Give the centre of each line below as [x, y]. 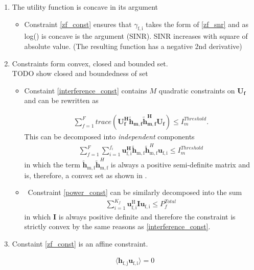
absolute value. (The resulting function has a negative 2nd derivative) [133, 46]
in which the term [52, 165]
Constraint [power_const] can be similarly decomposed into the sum [135, 192]
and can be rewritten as [61, 100]
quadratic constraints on [197, 90]
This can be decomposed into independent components [109, 136]
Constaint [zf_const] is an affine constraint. [80, 243]
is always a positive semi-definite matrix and [180, 165]
